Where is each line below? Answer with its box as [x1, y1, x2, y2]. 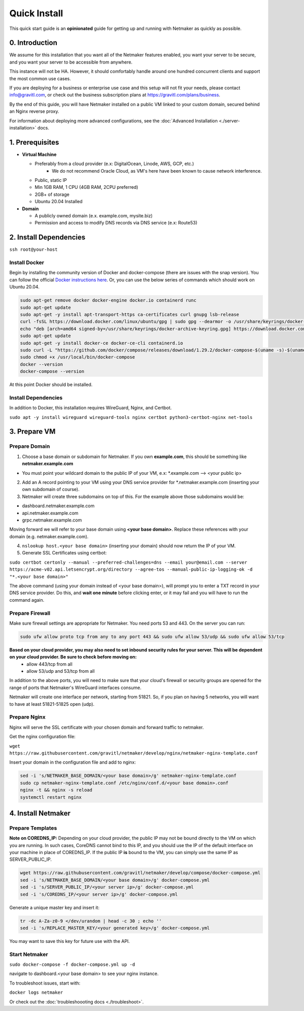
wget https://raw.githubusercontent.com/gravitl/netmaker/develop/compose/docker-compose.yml [20, 870, 261, 876]
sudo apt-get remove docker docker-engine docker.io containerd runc [20, 298, 197, 303]
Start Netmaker [9, 951, 48, 958]
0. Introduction [9, 39, 58, 47]
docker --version [20, 361, 63, 367]
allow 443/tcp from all [26, 661, 73, 667]
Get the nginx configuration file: [9, 734, 76, 740]
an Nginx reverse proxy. [9, 108, 59, 114]
